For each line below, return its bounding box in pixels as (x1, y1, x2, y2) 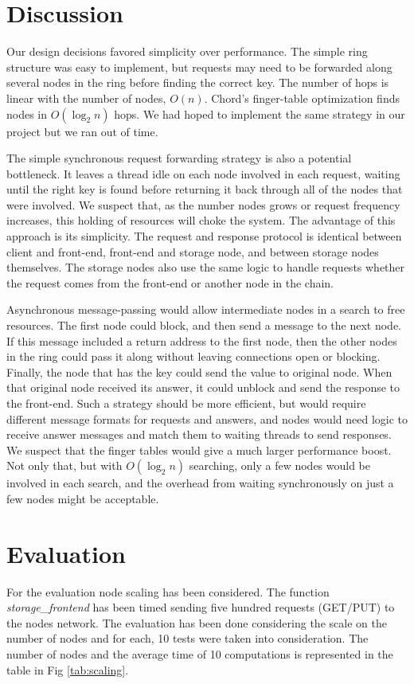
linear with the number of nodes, (6, 89, 166, 106)
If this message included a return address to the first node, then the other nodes (6, 332, 397, 349)
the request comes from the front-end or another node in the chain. (6, 274, 334, 291)
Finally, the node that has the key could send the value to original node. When (6, 363, 393, 380)
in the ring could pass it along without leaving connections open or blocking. (6, 348, 381, 365)
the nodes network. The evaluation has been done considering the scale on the (6, 614, 387, 631)
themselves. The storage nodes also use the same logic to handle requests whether (6, 259, 405, 276)
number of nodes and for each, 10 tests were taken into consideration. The (6, 630, 369, 647)
